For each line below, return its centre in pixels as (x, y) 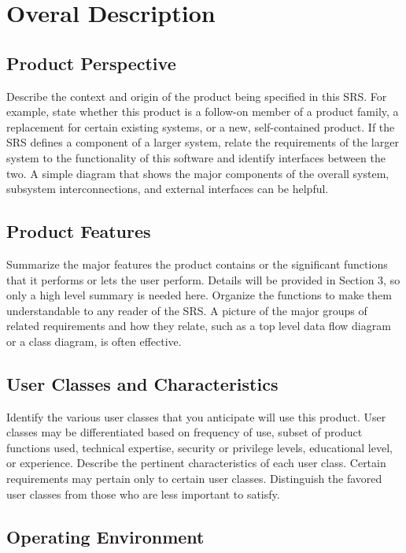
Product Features (79, 231)
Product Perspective (91, 63)
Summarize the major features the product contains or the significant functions (197, 264)
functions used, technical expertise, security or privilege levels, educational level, (199, 447)
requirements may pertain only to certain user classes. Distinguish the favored (194, 479)
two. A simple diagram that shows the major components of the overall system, (198, 173)
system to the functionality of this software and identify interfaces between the (196, 157)
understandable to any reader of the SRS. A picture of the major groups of (187, 310)
